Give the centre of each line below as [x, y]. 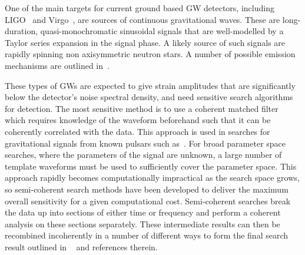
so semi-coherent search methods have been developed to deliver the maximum [147, 189]
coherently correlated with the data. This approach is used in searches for [137, 131]
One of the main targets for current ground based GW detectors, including [140, 8]
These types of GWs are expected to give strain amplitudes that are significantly [150, 85]
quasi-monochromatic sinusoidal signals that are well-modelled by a [162, 31]
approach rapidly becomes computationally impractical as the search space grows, [152, 178]
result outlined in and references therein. [81, 246]
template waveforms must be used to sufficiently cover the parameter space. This [151, 166]
